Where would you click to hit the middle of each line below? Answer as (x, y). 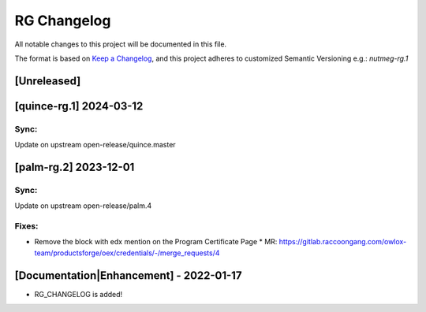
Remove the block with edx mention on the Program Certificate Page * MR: (156, 242)
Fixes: (26, 226)
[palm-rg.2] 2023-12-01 (75, 167)
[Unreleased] (48, 81)
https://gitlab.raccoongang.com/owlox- (343, 242)
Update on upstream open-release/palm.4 (83, 206)
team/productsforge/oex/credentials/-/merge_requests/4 (127, 253)
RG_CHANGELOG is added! (78, 294)
